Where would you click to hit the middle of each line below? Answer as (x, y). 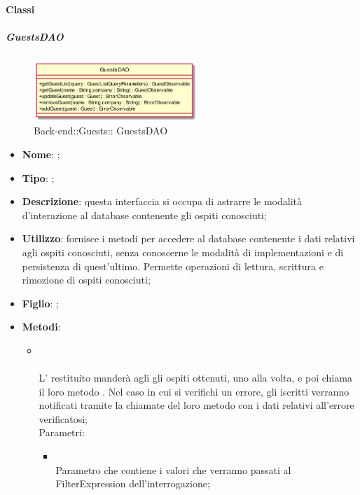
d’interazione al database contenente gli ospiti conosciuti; (144, 215)
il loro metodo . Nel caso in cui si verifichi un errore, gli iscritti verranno (194, 391)
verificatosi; (63, 418)
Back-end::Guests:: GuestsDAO (101, 131)
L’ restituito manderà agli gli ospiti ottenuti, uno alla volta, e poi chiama (195, 378)
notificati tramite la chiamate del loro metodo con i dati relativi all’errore (196, 405)
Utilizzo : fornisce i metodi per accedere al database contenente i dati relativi (188, 238)
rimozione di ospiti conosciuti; (86, 280)
